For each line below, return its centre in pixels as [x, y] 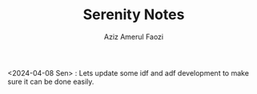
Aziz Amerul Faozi [134, 37]
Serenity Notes [134, 15]
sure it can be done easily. [51, 81]
